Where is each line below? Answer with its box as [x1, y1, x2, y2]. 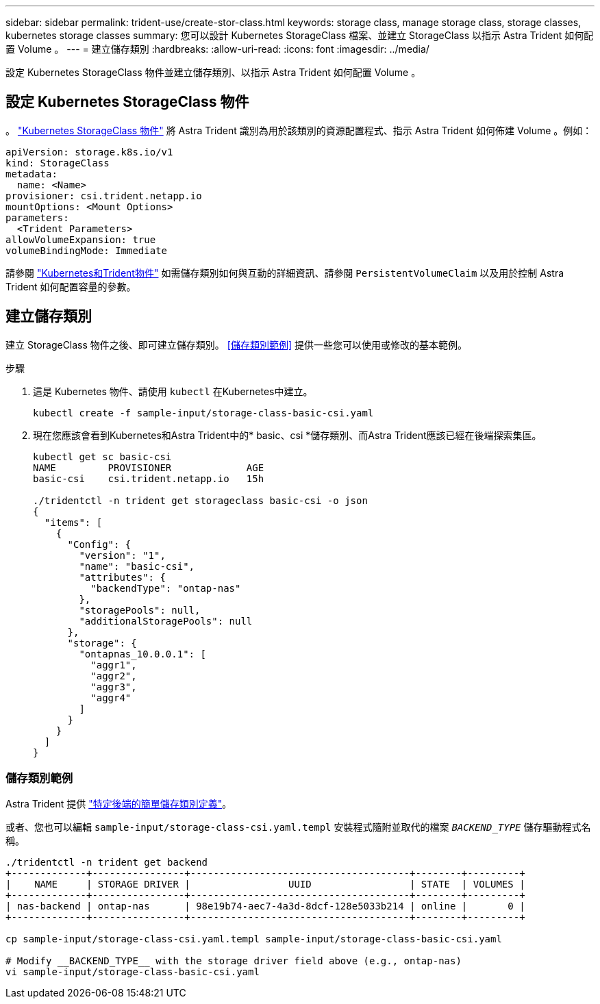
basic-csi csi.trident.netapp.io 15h [33, 473, 264, 484]
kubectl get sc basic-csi [33, 451, 172, 462]
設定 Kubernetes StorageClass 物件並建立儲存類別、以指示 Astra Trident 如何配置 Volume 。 [5, 66, 421, 78]
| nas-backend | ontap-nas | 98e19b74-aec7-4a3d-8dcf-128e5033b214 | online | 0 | [5, 901, 525, 912]
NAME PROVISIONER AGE [33, 462, 264, 473]
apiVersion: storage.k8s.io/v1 [5, 146, 173, 158]
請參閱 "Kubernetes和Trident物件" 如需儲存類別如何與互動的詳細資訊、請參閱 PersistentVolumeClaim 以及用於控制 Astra [5, 266, 564, 279]
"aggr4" [90, 692, 132, 703]
